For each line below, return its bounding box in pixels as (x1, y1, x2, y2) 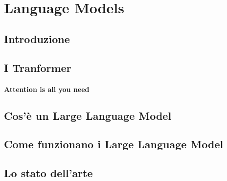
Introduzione (4, 31, 70, 46)
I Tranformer (4, 60, 71, 75)
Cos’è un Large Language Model (4, 108, 172, 123)
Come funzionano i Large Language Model (4, 136, 224, 152)
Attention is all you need (4, 84, 90, 94)
